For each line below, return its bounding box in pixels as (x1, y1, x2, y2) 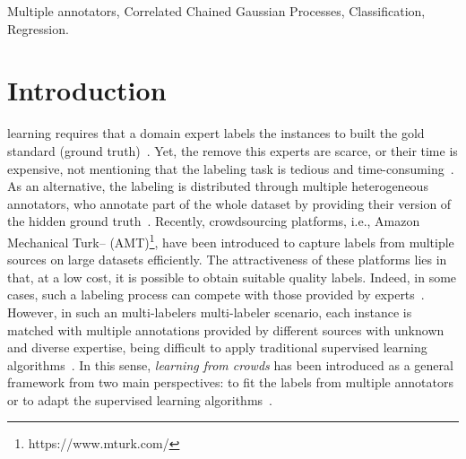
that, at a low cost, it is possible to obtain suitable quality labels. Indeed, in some (7, 267, 457, 286)
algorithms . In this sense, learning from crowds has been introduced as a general (7, 355, 453, 374)
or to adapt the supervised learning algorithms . (7, 390, 272, 409)
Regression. (7, 19, 69, 38)
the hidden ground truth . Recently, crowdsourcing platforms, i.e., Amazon (7, 212, 420, 230)
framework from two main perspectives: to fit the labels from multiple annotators (7, 373, 453, 392)
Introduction (7, 72, 167, 108)
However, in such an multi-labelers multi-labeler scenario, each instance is (7, 302, 412, 321)
